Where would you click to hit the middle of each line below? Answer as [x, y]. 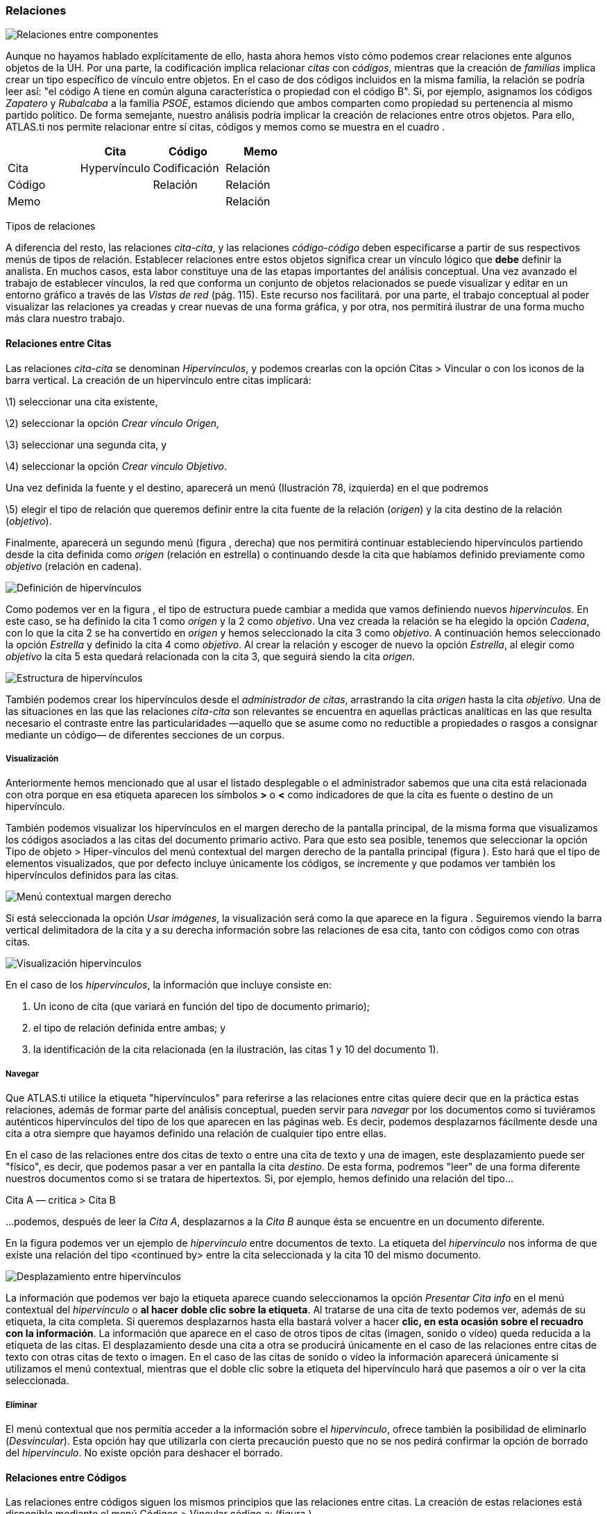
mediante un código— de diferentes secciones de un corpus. [145, 734]
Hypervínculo [115, 168]
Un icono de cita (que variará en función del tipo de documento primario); [202, 1007]
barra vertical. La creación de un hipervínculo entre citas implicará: [159, 380]
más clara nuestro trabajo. [65, 319]
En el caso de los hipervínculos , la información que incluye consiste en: [169, 985]
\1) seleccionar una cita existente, [82, 401]
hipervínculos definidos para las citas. [92, 875]
